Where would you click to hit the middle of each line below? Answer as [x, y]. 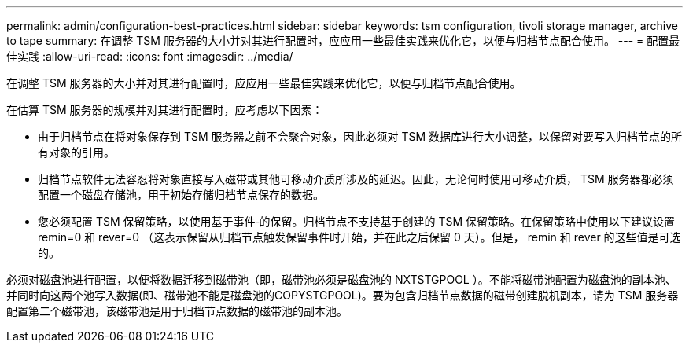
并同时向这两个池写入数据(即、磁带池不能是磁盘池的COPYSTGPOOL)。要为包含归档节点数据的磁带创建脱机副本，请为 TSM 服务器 [343, 295]
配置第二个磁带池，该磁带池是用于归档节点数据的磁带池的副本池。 [177, 311]
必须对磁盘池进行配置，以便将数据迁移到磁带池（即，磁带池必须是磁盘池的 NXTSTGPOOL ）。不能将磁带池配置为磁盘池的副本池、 [341, 279]
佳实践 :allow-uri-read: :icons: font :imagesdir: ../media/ [150, 56]
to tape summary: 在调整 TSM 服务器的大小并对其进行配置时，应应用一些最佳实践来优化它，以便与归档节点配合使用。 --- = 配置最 [343, 40]
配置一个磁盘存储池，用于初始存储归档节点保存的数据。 [181, 195]
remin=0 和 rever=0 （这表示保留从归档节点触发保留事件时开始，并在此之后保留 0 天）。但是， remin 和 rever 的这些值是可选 [359, 237]
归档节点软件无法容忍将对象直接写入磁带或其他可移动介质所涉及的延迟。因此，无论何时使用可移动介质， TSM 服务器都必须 [356, 179]
